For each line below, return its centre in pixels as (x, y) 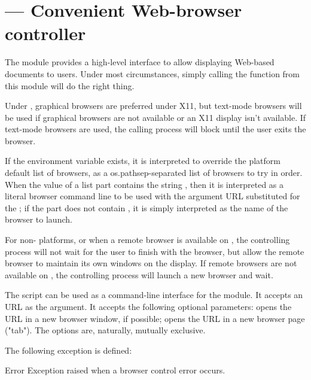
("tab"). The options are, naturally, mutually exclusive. (105, 330)
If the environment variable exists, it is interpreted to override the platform (143, 161)
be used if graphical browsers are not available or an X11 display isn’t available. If (155, 117)
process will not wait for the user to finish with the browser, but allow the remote (155, 251)
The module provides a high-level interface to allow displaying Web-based (140, 62)
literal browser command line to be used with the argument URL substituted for (153, 196)
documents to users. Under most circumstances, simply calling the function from (153, 73)
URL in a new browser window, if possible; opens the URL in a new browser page (155, 318)
